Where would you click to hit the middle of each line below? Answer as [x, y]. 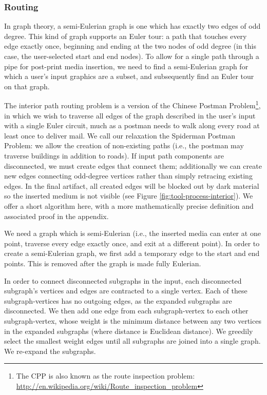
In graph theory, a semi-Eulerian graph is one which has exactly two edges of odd [132, 26]
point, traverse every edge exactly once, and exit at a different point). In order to [132, 243]
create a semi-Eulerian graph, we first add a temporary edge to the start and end [132, 253]
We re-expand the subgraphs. [50, 351]
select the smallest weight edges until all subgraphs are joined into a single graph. [132, 341]
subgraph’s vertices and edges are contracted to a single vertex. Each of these [126, 291]
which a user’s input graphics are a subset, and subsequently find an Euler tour [129, 76]
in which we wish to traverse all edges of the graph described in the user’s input [130, 115]
